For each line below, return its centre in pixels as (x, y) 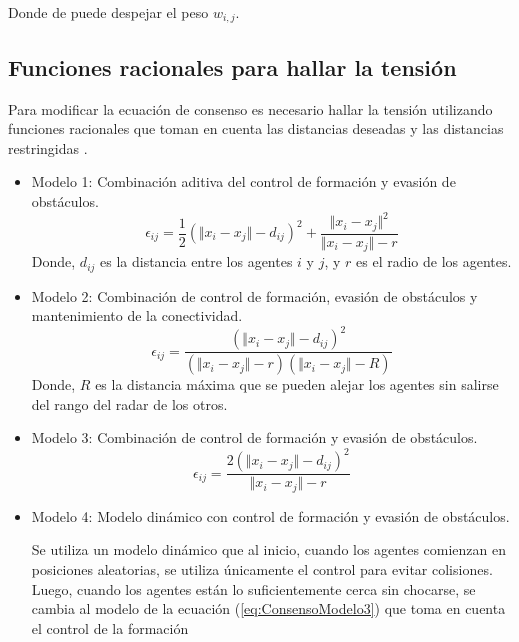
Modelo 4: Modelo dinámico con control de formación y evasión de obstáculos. (270, 515)
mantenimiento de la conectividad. (137, 315)
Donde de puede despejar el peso (108, 12)
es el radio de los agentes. (434, 261)
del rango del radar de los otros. (129, 403)
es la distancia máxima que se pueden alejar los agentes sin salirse (297, 384)
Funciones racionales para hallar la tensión (232, 66)
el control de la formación (110, 627)
